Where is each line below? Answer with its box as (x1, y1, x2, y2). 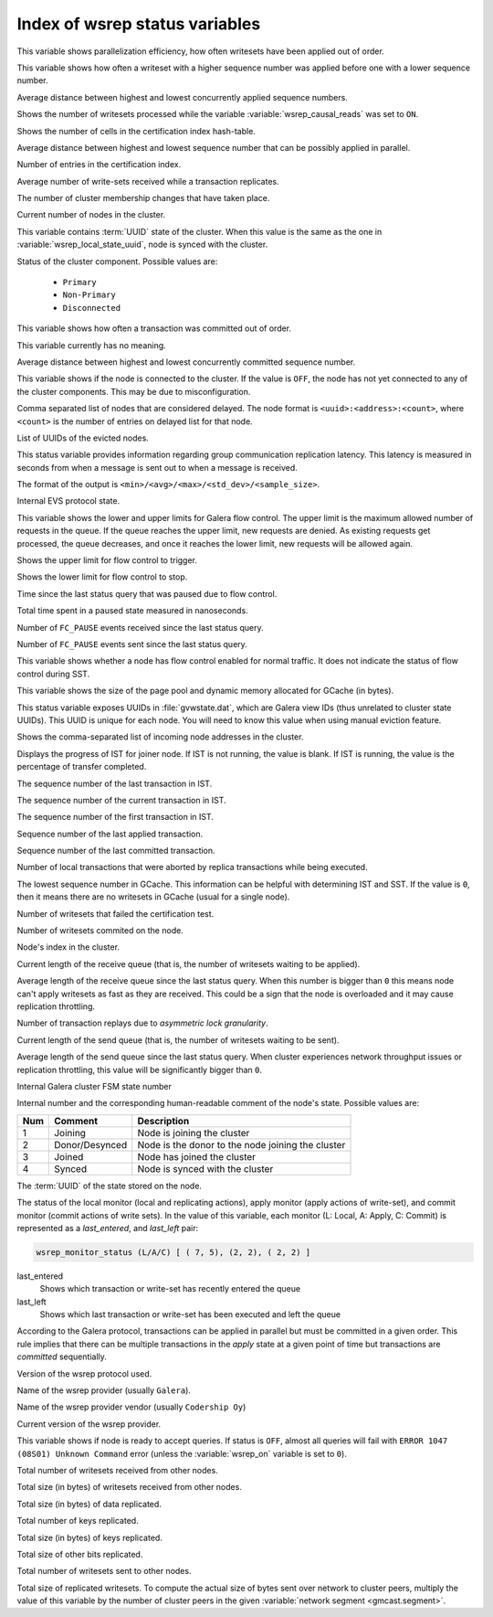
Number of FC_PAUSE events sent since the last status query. (16, 639, 248, 649)
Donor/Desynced (53, 1138, 128, 1151)
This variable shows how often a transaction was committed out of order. (16, 323, 292, 334)
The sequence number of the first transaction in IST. (16, 812, 215, 823)
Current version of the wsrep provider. (16, 1418, 162, 1430)
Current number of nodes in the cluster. (16, 209, 166, 220)
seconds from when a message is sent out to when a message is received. (16, 462, 299, 473)
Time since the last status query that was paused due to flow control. (16, 588, 278, 599)
